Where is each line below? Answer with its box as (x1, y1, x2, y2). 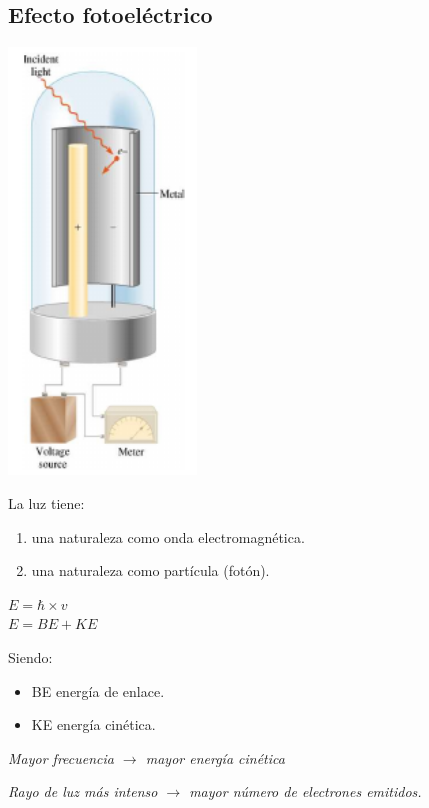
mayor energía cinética (145, 747, 285, 768)
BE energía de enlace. (31, 680, 165, 701)
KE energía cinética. (31, 714, 156, 735)
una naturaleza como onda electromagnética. (31, 526, 305, 547)
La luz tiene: (8, 493, 85, 514)
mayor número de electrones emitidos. (189, 781, 422, 802)
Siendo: (8, 647, 53, 667)
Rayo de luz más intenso (8, 781, 158, 802)
